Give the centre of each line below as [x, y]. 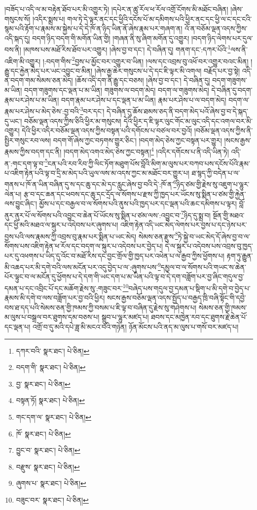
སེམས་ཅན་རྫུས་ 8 [158, 235]
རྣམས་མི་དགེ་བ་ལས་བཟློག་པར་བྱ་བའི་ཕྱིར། [55, 298]
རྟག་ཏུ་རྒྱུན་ [240, 255]
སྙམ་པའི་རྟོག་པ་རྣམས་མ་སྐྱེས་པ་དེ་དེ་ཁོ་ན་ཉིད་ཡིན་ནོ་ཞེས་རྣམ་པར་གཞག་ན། [93, 28]
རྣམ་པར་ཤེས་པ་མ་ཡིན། [32, 99]
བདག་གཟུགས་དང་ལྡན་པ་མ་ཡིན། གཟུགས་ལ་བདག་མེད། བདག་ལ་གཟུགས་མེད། [117, 90]
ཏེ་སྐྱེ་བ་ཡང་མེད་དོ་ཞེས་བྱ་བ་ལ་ [214, 236]
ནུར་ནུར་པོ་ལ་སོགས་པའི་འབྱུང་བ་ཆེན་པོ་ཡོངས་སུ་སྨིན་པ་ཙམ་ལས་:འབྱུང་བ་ [93, 215]
